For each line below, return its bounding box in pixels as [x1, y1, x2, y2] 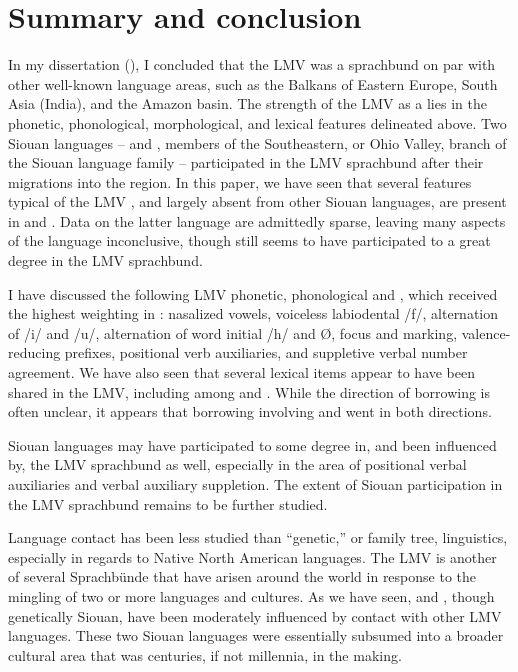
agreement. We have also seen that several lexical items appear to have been [8, 362, 476, 383]
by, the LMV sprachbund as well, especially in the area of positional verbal [8, 454, 467, 475]
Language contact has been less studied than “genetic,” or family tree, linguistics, [8, 527, 508, 548]
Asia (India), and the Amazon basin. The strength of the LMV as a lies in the [8, 93, 487, 114]
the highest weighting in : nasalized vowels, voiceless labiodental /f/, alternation [8, 303, 499, 324]
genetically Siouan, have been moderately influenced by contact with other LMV [8, 605, 502, 626]
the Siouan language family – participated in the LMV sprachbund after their [8, 152, 484, 173]
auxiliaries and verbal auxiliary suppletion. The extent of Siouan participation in [8, 474, 503, 494]
